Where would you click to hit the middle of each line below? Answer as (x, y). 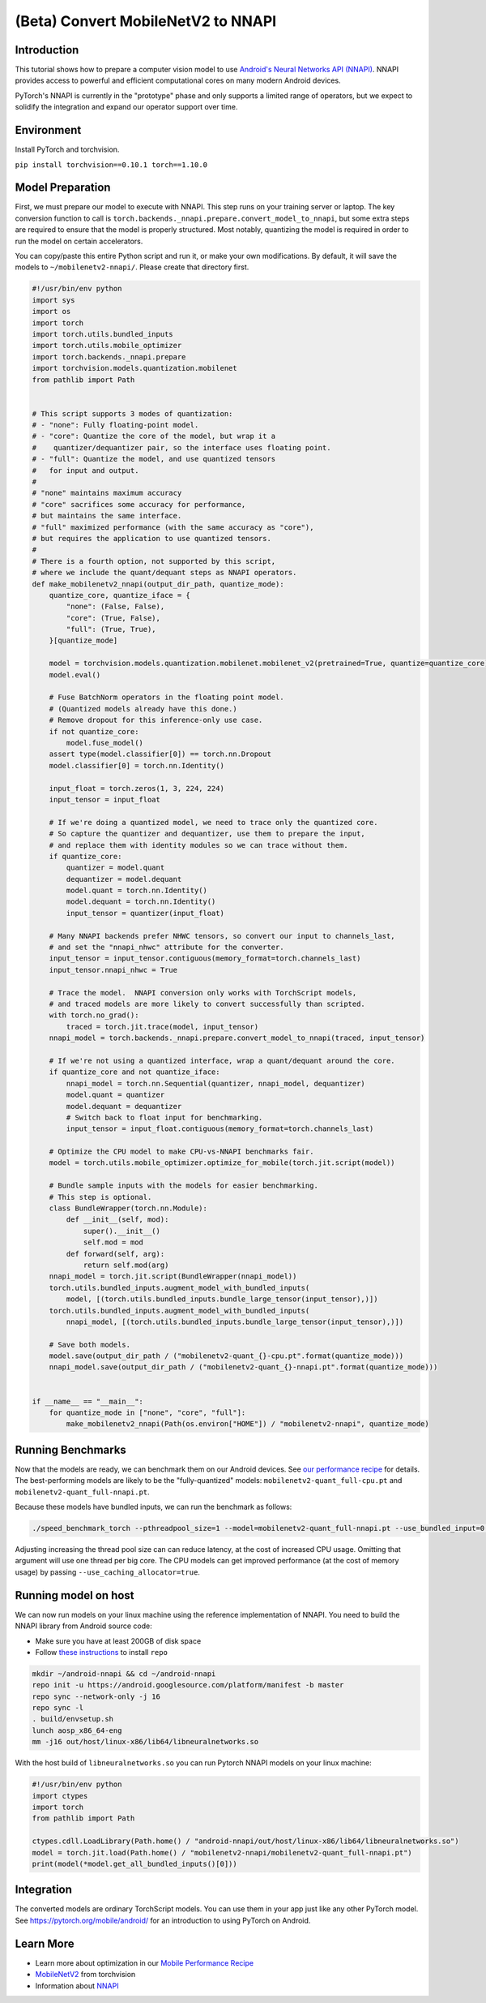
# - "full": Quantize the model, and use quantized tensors (154, 459)
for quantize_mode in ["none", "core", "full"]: (147, 1413)
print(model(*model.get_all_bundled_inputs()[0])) (135, 1863)
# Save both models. (90, 1344)
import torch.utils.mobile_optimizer (107, 346)
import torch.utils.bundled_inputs (102, 334)
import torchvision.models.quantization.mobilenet (135, 368)
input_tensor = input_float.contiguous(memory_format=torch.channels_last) (220, 1129)
